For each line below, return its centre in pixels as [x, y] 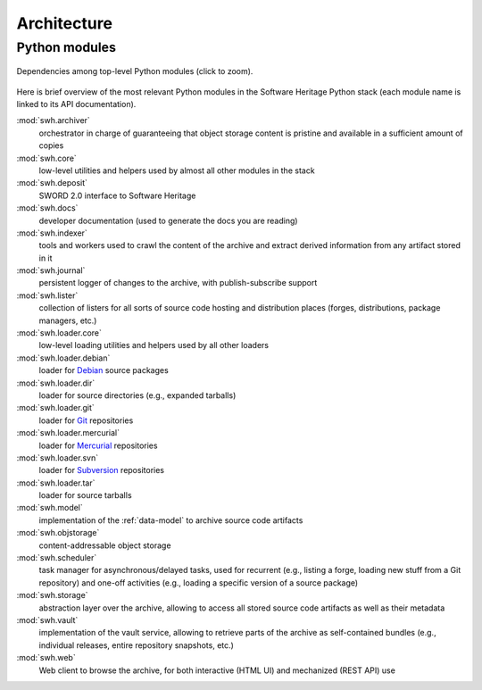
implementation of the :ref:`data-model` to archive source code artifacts [171, 520]
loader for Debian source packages [104, 370]
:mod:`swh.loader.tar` [56, 483]
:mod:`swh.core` [47, 158]
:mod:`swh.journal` [51, 270]
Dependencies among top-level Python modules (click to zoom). [135, 71]
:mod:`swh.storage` [52, 595]
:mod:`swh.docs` [47, 208]
